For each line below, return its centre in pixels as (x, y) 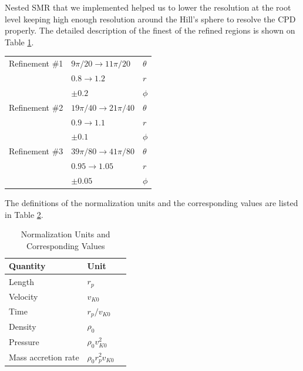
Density (23, 327)
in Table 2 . (24, 214)
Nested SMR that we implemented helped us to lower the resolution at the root (148, 7)
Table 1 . (19, 42)
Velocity (23, 296)
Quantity (27, 266)
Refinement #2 (36, 107)
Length (21, 281)
